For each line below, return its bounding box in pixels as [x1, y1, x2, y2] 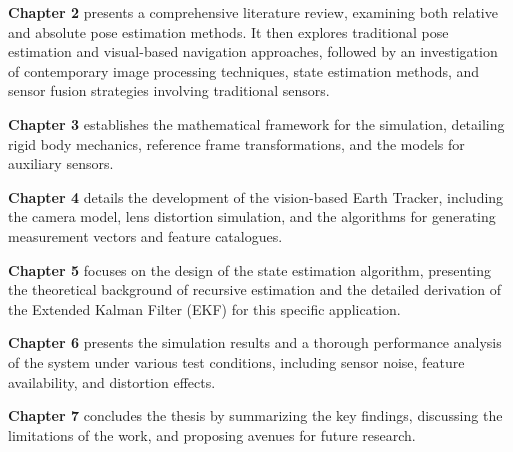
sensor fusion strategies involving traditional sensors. [8, 80, 330, 101]
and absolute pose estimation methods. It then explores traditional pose [8, 21, 449, 42]
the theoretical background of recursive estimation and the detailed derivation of [8, 279, 502, 300]
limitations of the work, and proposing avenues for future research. [8, 424, 416, 445]
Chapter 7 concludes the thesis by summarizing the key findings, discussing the [8, 405, 503, 426]
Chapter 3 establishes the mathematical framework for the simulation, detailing [8, 113, 505, 134]
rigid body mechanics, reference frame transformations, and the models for [8, 133, 465, 154]
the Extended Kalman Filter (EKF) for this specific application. [8, 298, 401, 319]
